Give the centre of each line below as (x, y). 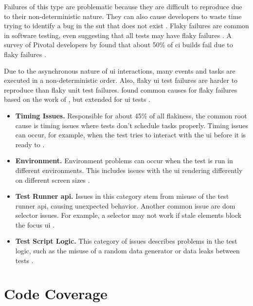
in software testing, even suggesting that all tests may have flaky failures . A (118, 35)
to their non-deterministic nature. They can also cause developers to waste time (123, 16)
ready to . (30, 144)
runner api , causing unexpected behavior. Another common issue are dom (125, 205)
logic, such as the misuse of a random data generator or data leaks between (127, 251)
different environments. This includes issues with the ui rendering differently (129, 170)
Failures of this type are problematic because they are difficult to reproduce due (123, 6)
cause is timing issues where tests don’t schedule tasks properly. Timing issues (132, 125)
